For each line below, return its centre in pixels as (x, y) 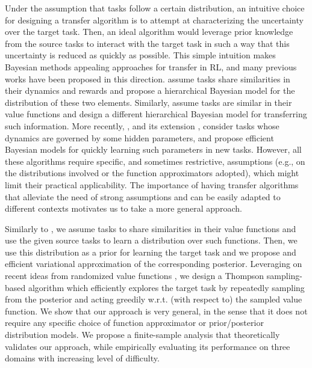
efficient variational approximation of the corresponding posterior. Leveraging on (154, 264)
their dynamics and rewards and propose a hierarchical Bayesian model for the (150, 90)
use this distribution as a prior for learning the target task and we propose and (151, 252)
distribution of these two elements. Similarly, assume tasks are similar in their (148, 102)
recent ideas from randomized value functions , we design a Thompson (135, 276)
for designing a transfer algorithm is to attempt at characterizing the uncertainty (154, 20)
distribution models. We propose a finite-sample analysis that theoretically (142, 335)
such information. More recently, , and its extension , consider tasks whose (142, 125)
